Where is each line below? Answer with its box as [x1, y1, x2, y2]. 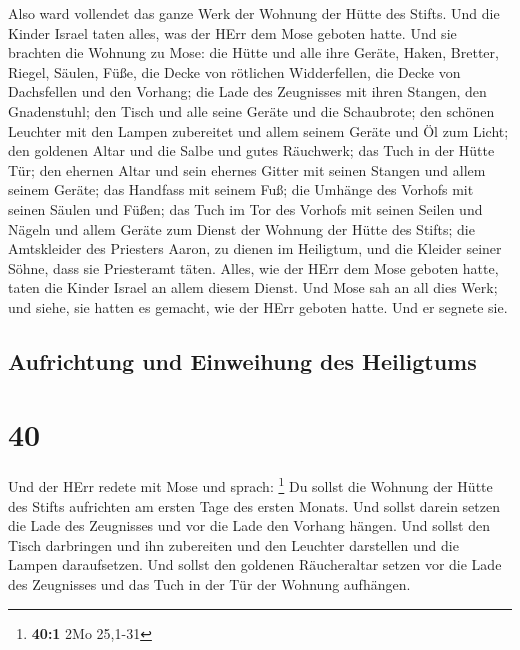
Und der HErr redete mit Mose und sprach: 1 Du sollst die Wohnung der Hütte [8, 473, 493, 497]
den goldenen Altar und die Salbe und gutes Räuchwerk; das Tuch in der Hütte [8, 140, 495, 161]
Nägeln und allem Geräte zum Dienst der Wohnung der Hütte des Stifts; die [8, 218, 475, 239]
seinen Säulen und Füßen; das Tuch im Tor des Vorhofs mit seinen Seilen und [8, 198, 483, 219]
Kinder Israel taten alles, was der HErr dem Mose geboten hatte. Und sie [8, 22, 457, 43]
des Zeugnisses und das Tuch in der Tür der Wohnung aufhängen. [8, 574, 411, 595]
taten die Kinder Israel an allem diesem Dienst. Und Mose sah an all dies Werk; [8, 277, 498, 298]
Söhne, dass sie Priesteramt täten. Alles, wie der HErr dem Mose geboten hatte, [8, 257, 499, 278]
